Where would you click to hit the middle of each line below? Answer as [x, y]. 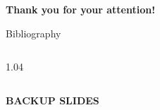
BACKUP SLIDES [53, 100]
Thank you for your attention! [81, 9]
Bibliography [33, 33]
